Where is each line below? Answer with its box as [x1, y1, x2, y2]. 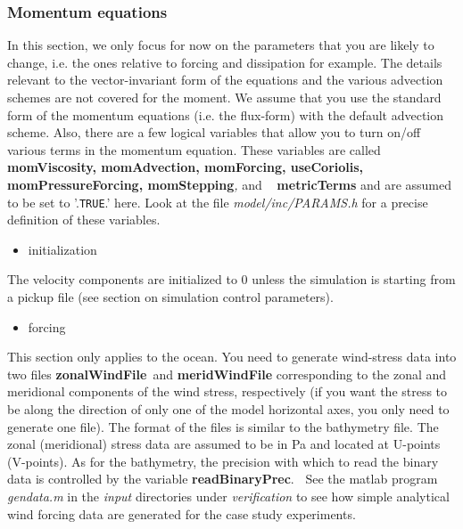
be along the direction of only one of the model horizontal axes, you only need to [7, 399, 450, 418]
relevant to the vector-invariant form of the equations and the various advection [7, 70, 443, 89]
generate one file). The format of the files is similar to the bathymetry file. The [7, 417, 439, 435]
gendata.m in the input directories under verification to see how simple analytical [7, 486, 450, 505]
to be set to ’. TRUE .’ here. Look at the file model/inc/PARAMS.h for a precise [7, 192, 428, 211]
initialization [28, 240, 97, 258]
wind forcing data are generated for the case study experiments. [7, 504, 356, 523]
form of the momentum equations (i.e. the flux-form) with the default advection [7, 105, 444, 124]
